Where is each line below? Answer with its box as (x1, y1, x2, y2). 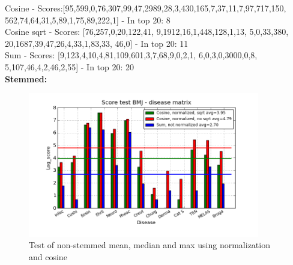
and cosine (29, 250, 67, 263)
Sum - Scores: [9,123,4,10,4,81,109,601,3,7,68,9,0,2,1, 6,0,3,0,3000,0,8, (5, 49, 258, 61)
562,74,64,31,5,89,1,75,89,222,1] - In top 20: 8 (5, 13, 171, 26)
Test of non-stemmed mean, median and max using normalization (29, 239, 270, 251)
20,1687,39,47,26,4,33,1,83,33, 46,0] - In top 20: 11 (5, 37, 189, 49)
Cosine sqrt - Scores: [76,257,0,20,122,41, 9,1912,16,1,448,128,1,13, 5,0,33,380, (5, 25, 289, 38)
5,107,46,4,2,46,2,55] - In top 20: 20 (5, 60, 134, 73)
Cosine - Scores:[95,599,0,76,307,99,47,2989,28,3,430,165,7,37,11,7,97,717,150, (5, 2, 286, 14)
